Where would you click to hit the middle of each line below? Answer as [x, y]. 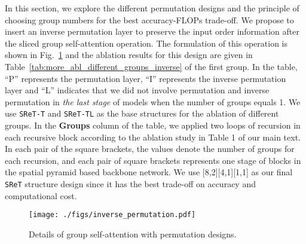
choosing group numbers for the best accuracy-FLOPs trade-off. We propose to [149, 19]
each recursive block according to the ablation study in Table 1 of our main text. [153, 137]
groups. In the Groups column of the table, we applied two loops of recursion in [153, 125]
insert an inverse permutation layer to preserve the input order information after [152, 31]
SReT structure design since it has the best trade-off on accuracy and [130, 183]
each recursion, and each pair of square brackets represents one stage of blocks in [153, 160]
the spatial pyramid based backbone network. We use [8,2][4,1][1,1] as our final [149, 172]
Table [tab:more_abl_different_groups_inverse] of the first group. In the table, [151, 66]
